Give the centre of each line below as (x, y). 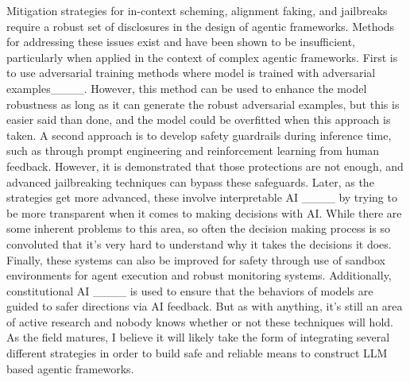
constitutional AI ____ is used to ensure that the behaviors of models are (190, 290)
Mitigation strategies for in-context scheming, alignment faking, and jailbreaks (197, 10)
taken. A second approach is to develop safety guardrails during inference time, (199, 135)
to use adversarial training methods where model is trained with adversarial (191, 73)
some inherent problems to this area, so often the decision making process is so (199, 228)
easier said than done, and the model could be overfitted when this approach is (199, 120)
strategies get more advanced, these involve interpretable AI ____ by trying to (202, 197)
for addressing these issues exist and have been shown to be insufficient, (181, 42)
